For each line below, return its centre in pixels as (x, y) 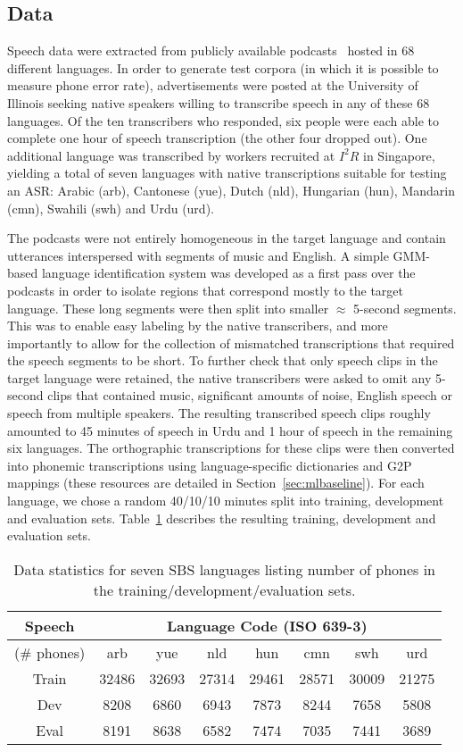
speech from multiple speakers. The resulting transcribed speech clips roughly (219, 413)
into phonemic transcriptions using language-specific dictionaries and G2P (210, 465)
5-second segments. (405, 308)
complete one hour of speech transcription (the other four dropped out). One (217, 138)
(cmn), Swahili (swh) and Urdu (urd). (111, 208)
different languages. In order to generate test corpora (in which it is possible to (223, 67)
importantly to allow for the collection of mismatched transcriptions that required (231, 343)
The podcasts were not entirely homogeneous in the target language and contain (227, 238)
